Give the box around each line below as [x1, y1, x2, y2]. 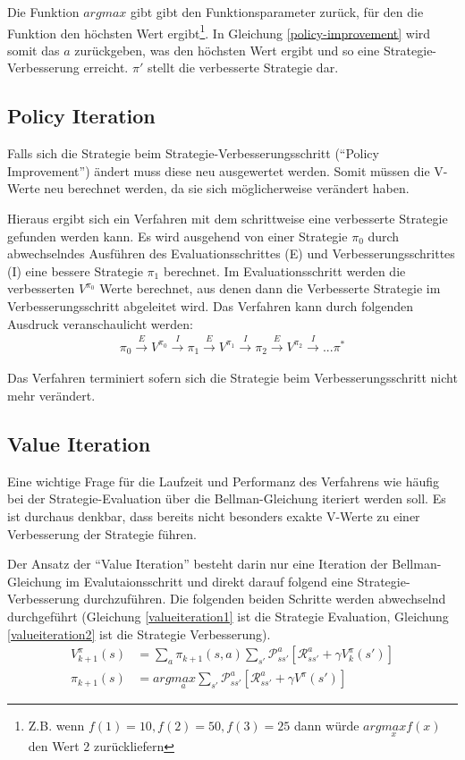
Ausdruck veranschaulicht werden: [7, 314, 193, 333]
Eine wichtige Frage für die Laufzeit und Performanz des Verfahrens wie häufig [7, 471, 440, 490]
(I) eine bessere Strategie [7, 261, 143, 280]
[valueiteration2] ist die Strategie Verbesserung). [7, 624, 271, 643]
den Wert [28, 736, 80, 755]
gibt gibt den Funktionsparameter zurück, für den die [131, 3, 424, 21]
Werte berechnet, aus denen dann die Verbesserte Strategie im [99, 279, 441, 298]
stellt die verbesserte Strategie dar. [147, 58, 339, 77]
